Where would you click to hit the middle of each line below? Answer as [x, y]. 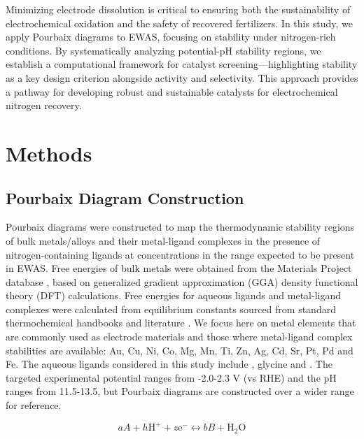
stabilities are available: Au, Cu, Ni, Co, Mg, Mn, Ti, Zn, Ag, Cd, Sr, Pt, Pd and [180, 350]
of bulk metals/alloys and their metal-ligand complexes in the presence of [163, 240]
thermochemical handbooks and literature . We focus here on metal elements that [181, 323]
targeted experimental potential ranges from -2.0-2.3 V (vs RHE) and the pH [171, 377]
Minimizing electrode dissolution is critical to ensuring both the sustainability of [178, 9]
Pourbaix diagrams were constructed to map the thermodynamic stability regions [180, 227]
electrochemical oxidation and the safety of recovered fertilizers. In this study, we [179, 23]
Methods [49, 153]
